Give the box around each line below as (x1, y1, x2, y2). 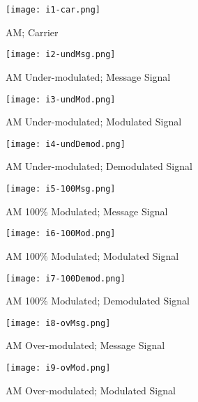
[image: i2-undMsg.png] (6, 49, 116, 60)
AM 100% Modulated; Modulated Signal (6, 248, 179, 263)
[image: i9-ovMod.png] (6, 363, 111, 373)
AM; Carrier (6, 24, 59, 39)
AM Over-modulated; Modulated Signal (6, 382, 176, 397)
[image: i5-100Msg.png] (6, 184, 116, 194)
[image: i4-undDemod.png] (6, 139, 125, 149)
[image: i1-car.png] (6, 5, 101, 15)
